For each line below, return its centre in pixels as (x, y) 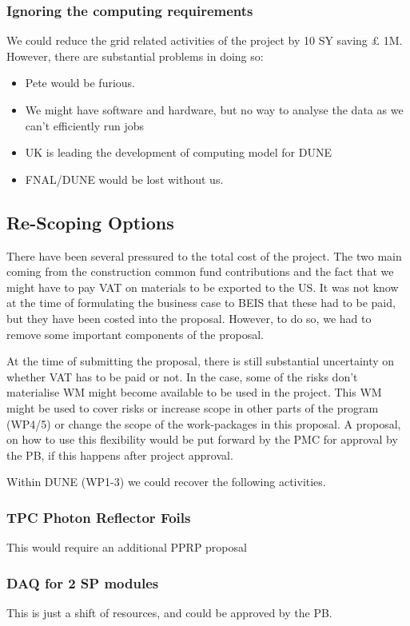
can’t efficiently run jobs (85, 125)
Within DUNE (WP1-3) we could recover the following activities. (166, 482)
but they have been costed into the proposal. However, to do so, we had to (189, 318)
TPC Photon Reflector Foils (99, 517)
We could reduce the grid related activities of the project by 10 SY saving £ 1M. (205, 40)
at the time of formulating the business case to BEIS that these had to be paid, (201, 303)
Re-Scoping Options (90, 222)
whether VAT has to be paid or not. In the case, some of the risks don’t (182, 376)
